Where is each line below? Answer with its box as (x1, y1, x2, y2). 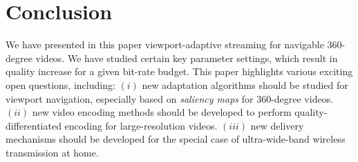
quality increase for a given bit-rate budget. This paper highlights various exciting (6, 64, 353, 79)
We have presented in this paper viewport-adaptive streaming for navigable (6, 37, 324, 52)
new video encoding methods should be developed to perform (32, 105, 292, 119)
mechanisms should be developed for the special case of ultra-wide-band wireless (6, 132, 346, 146)
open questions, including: (6, 77, 115, 92)
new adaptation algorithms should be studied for (142, 77, 348, 92)
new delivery (250, 118, 304, 132)
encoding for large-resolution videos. (64, 118, 218, 132)
